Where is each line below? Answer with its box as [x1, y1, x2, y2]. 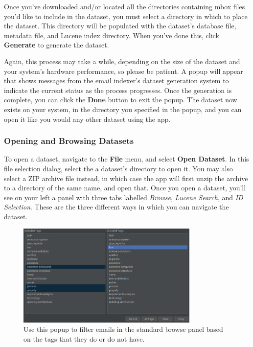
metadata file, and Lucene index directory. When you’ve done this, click [4, 30, 219, 40]
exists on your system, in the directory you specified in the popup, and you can [4, 104, 242, 114]
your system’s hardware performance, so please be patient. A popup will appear [4, 66, 243, 76]
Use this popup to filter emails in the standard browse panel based [23, 324, 223, 334]
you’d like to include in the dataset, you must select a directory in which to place [4, 11, 248, 21]
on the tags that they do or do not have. [23, 333, 145, 344]
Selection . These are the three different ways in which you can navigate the [4, 202, 229, 212]
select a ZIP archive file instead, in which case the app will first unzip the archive [4, 173, 248, 183]
